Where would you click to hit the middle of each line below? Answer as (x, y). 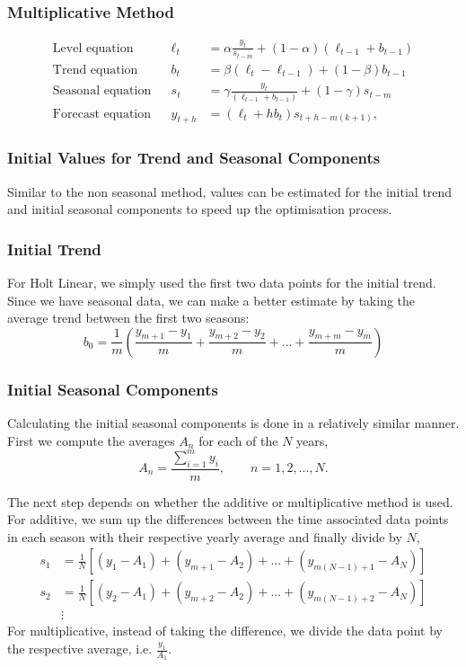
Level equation (93, 48)
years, (312, 440)
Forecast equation (102, 114)
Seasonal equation (102, 91)
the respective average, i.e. (80, 649)
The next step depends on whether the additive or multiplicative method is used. (230, 501)
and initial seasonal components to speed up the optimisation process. (200, 209)
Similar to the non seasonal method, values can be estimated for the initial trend (230, 191)
